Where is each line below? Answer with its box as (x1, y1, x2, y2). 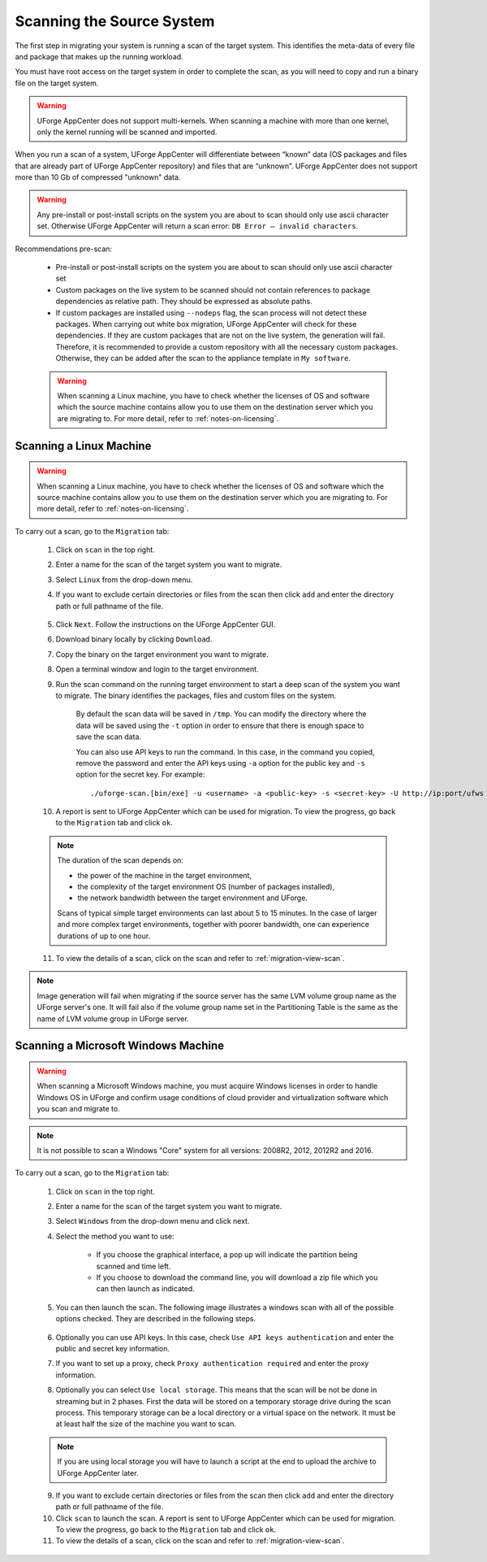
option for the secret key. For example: (75, 769, 205, 780)
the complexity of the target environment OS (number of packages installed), (77, 882, 335, 892)
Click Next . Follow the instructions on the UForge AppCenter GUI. (55, 620, 276, 629)
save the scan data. (75, 732, 142, 742)
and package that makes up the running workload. (15, 51, 183, 61)
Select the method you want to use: (55, 1231, 175, 1241)
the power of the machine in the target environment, (77, 870, 252, 880)
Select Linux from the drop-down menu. (55, 574, 193, 585)
